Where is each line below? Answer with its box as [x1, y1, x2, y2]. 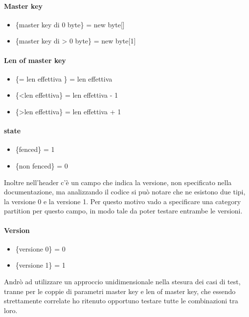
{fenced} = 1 [15, 144, 55, 154]
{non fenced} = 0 [15, 160, 68, 170]
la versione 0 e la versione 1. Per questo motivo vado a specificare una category [4, 196, 241, 206]
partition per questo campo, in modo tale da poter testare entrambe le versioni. [4, 206, 243, 216]
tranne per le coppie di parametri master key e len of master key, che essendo [4, 286, 236, 296]
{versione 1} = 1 [15, 260, 66, 270]
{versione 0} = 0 [15, 243, 66, 254]
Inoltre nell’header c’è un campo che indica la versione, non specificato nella [4, 177, 232, 187]
